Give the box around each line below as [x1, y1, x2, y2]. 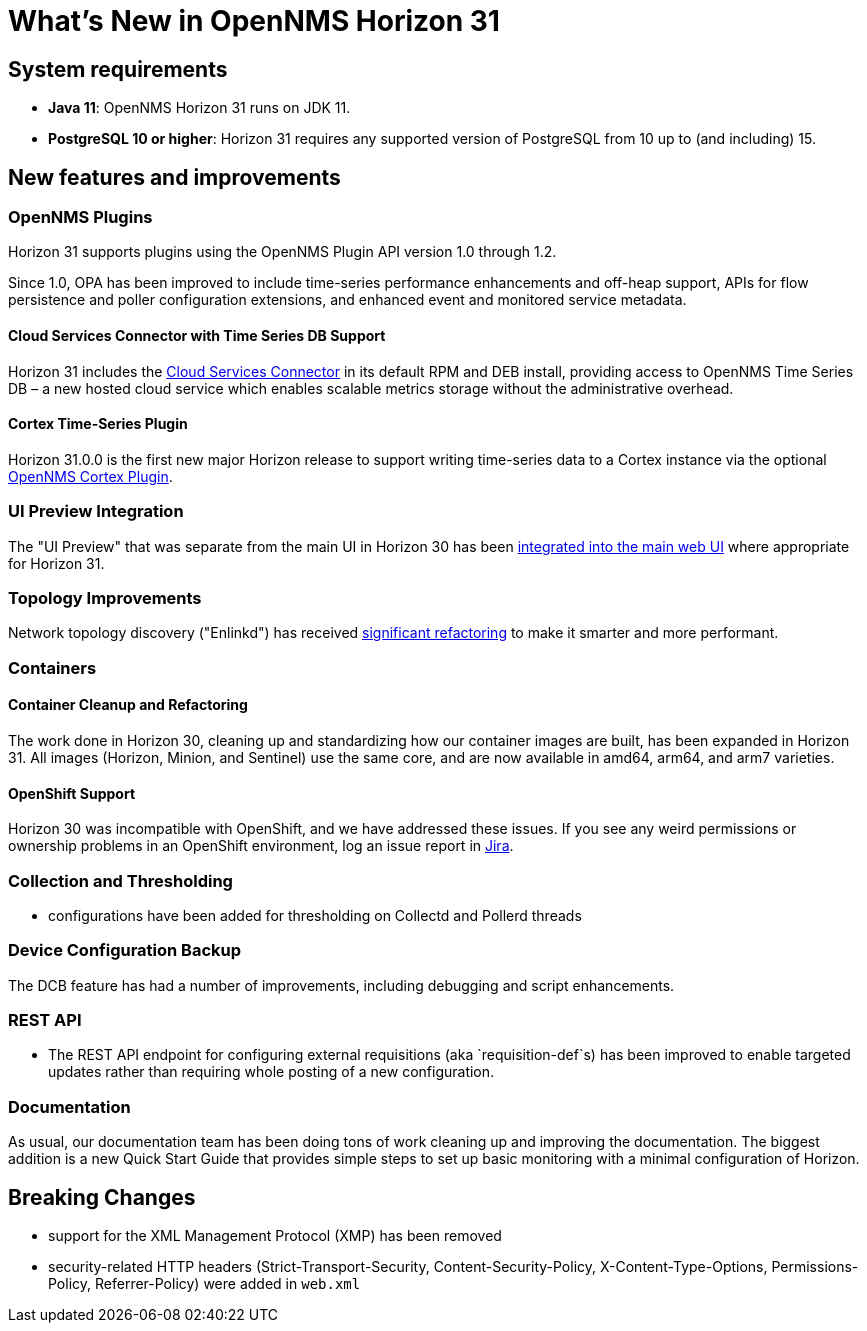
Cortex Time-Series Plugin [8, 415, 188, 433]
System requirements [8, 56, 228, 82]
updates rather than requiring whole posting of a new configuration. [48, 1063, 495, 1081]
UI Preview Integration [8, 501, 184, 522]
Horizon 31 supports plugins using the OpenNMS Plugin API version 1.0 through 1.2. [8, 243, 557, 261]
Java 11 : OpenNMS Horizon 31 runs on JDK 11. [48, 99, 351, 117]
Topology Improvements [8, 587, 202, 608]
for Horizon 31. [8, 554, 105, 572]
